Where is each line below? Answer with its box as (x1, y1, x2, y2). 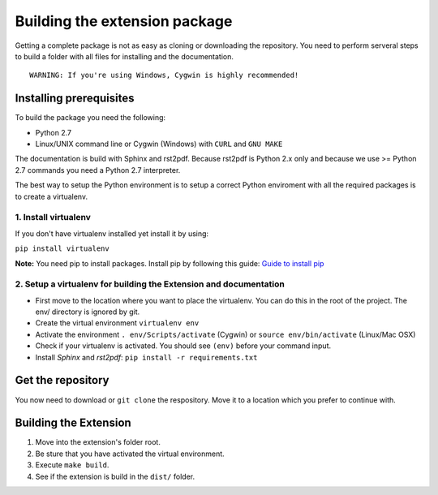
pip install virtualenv (15, 244, 109, 253)
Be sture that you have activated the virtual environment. (35, 449, 225, 458)
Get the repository (15, 373, 109, 387)
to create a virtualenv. (15, 192, 88, 201)
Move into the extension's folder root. (35, 437, 161, 447)
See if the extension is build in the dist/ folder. (35, 471, 195, 481)
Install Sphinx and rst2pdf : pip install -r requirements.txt (35, 352, 258, 362)
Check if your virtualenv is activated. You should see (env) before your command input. (35, 341, 332, 351)
